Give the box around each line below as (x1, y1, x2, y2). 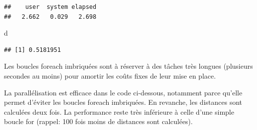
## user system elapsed (4, 3, 97, 10)
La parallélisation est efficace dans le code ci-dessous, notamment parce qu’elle (4, 87, 243, 97)
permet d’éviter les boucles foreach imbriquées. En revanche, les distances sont (4, 97, 242, 107)
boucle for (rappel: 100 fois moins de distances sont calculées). (4, 116, 193, 127)
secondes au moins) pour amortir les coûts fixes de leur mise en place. (4, 70, 216, 81)
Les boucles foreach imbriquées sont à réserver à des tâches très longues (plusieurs (4, 61, 253, 71)
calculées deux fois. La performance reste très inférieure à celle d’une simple (4, 106, 234, 117)
